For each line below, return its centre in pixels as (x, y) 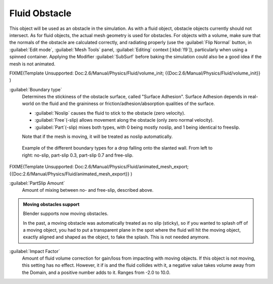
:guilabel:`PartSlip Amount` (37, 183)
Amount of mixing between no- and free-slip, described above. (88, 190)
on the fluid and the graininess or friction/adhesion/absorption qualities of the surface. (125, 103)
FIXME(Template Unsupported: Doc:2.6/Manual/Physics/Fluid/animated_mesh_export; (99, 167)
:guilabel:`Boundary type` (36, 89)
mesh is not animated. (32, 64)
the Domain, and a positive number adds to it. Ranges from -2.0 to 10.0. (96, 272)
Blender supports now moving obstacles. (66, 214)
